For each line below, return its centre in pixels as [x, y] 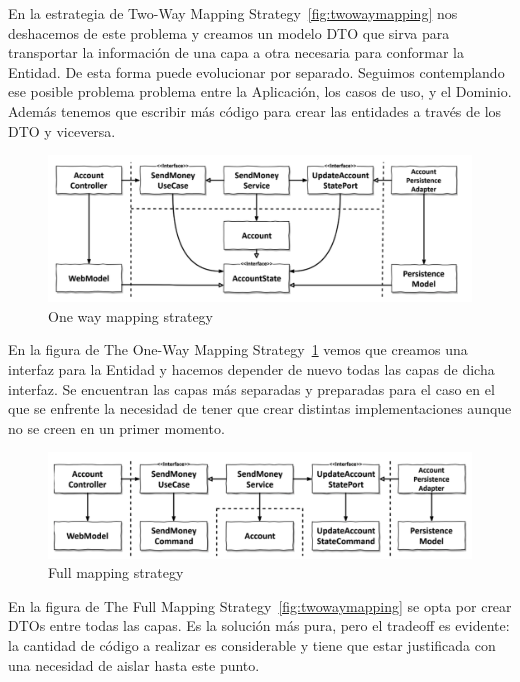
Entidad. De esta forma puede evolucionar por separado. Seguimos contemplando [256, 71]
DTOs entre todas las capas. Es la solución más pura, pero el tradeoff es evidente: [259, 625]
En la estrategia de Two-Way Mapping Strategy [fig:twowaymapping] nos [233, 13]
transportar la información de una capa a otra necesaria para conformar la [236, 52]
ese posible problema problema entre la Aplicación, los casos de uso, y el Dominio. [260, 91]
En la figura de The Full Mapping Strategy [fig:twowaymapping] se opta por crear [260, 605]
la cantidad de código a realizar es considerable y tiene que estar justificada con [252, 645]
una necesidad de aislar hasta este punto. [134, 664]
